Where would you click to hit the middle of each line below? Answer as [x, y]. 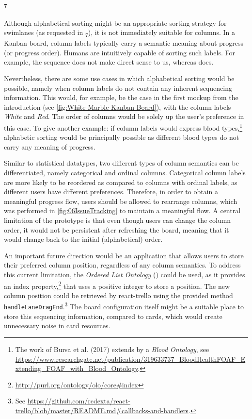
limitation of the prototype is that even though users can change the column [118, 220]
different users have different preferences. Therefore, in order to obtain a [111, 192]
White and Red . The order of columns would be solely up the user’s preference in [124, 116]
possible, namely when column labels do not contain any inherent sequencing [118, 88]
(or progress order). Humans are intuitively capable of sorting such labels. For [119, 52]
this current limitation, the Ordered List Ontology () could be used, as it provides [125, 274]
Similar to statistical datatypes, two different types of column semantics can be [121, 163]
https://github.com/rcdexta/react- [79, 401]
